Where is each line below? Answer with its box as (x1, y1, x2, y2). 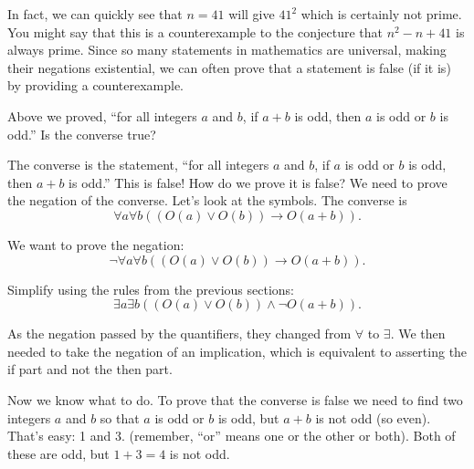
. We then (390, 324, 446, 343)
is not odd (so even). (315, 408, 431, 427)
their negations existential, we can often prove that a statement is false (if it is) (7, 57, 451, 77)
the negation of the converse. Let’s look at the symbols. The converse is (7, 191, 407, 210)
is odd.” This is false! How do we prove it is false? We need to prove (68, 172, 448, 192)
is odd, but (217, 408, 279, 427)
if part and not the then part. (7, 360, 173, 379)
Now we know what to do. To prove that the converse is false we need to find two (7, 390, 463, 409)
